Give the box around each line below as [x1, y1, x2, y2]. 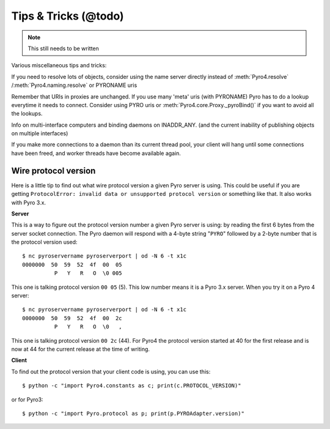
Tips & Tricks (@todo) [11, 9, 125, 23]
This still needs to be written [28, 45, 99, 52]
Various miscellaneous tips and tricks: [11, 62, 107, 69]
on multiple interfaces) [11, 130, 68, 137]
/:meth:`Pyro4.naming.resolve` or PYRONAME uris [11, 81, 137, 89]
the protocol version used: [11, 239, 78, 246]
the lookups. [11, 110, 43, 118]
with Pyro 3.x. [11, 199, 46, 206]
